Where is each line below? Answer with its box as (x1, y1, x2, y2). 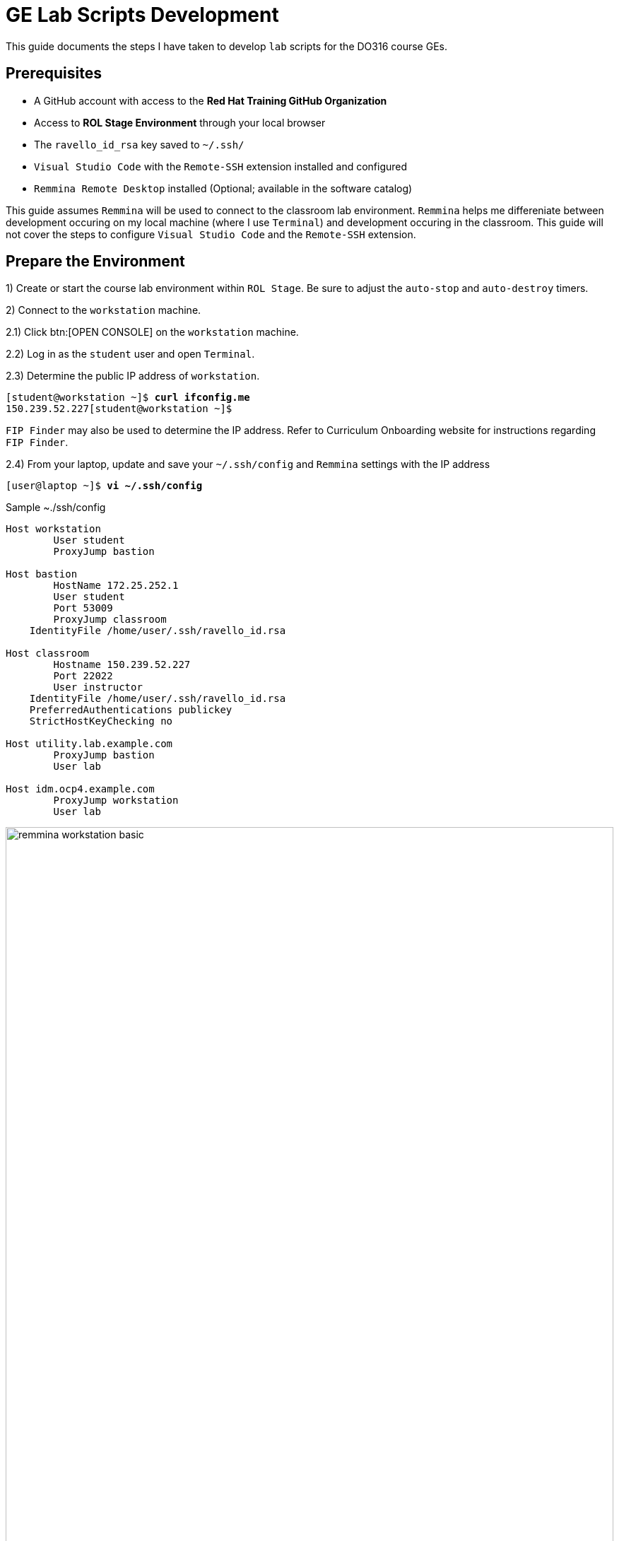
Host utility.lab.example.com (6, 738, 173, 750)
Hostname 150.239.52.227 (53, 659, 191, 671)
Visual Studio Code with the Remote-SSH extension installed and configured (34, 160, 408, 172)
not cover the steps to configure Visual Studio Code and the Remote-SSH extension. (6, 228, 416, 240)
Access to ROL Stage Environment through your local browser (34, 116, 326, 129)
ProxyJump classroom (53, 614, 167, 626)
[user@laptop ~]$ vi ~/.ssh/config (6, 480, 203, 492)
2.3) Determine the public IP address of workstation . (6, 370, 260, 382)
